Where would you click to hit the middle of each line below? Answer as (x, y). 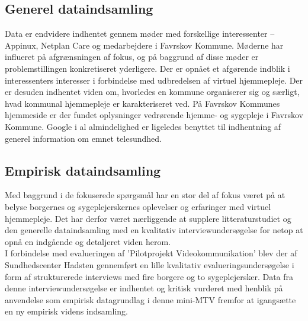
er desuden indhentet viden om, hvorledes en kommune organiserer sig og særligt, (152, 92)
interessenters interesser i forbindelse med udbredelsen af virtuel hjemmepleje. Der (154, 80)
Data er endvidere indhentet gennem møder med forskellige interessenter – (140, 34)
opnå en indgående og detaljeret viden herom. (88, 241)
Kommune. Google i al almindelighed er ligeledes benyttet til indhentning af (143, 126)
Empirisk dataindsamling (83, 170)
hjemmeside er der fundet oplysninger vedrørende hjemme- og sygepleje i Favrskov (154, 115)
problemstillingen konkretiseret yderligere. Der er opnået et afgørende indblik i (147, 68)
